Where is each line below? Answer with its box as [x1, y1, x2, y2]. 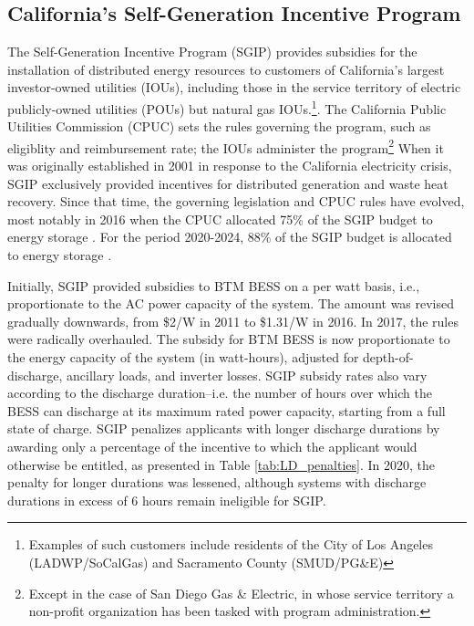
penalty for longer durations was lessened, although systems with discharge [7, 473, 427, 492]
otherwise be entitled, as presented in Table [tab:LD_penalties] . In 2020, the [7, 454, 436, 474]
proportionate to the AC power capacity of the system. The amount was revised [7, 294, 455, 313]
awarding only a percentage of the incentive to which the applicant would [7, 436, 417, 455]
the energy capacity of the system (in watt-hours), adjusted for [7, 348, 359, 367]
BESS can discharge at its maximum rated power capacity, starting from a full [7, 401, 446, 420]
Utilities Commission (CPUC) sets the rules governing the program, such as [7, 117, 431, 136]
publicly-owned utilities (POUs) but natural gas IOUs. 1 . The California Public [7, 96, 447, 118]
